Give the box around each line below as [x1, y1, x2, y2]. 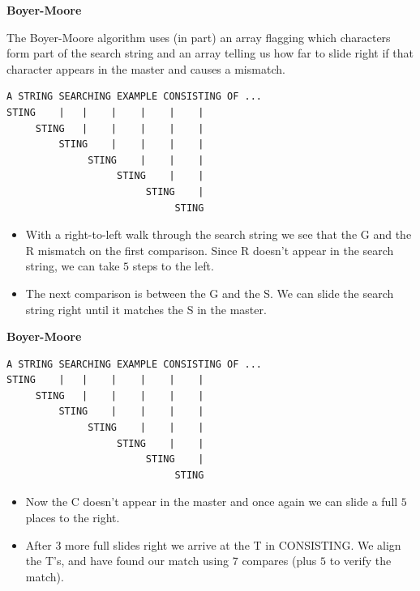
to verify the [329, 552, 392, 569]
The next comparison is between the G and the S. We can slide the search [25, 284, 394, 301]
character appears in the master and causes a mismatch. [6, 60, 285, 77]
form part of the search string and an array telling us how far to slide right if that [6, 45, 414, 62]
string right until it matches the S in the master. [25, 300, 267, 317]
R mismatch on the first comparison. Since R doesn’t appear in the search [25, 241, 394, 258]
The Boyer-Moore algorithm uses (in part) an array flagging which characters [6, 28, 391, 45]
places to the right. [25, 509, 120, 526]
